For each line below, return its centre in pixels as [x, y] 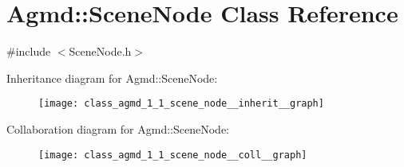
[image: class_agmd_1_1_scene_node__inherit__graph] [181, 104]
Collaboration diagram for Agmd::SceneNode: [118, 128]
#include [29, 51]
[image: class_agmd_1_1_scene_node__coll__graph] [173, 155]
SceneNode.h [100, 51]
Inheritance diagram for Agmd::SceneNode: [112, 78]
